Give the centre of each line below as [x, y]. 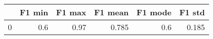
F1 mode [154, 12]
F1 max [71, 12]
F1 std [192, 12]
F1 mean [111, 12]
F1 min [34, 12]
